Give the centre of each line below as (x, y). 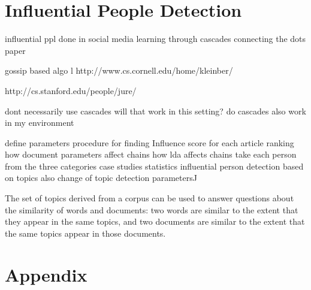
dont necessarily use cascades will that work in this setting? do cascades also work (155, 111)
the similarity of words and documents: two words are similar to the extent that (152, 209)
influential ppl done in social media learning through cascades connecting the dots (155, 39)
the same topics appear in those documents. (85, 233)
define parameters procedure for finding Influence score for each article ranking (150, 142)
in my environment (40, 123)
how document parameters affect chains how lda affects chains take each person (151, 154)
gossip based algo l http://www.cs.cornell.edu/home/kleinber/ (119, 70)
